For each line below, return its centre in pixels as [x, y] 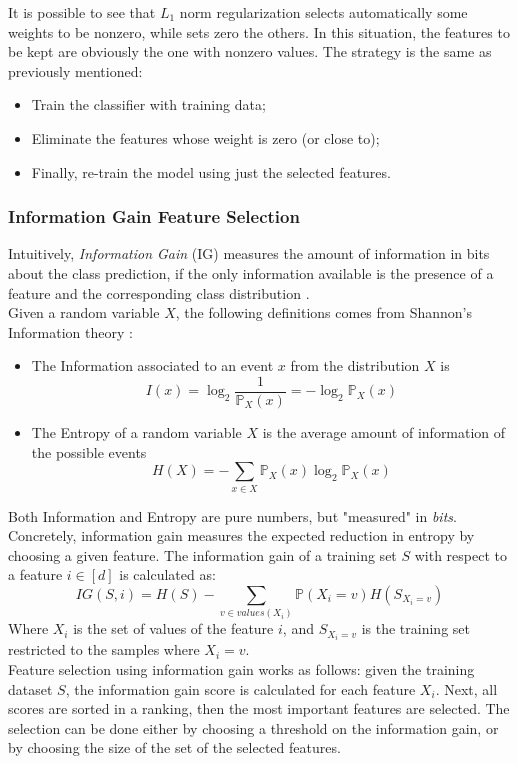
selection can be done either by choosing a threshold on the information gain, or [253, 727]
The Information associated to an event [152, 365]
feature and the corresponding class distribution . [159, 292]
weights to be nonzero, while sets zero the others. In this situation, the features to [259, 31]
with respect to [460, 554]
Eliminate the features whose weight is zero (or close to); [205, 137]
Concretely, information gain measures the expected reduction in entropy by [241, 535]
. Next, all [466, 688]
